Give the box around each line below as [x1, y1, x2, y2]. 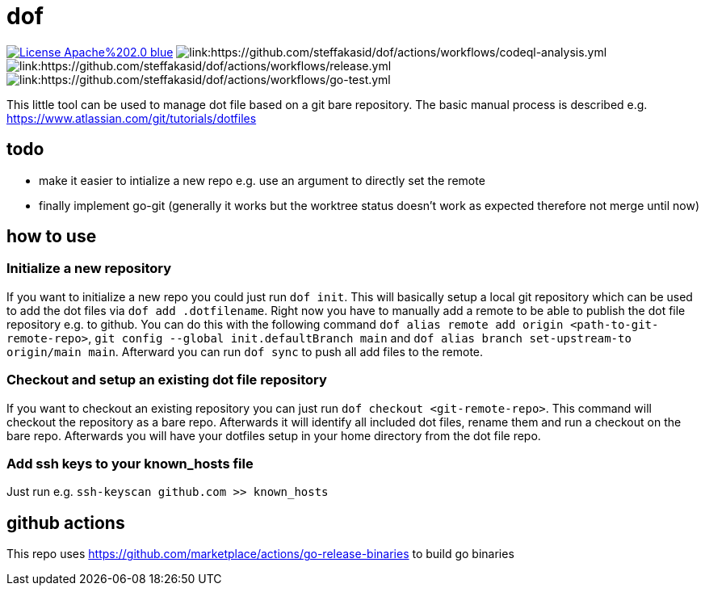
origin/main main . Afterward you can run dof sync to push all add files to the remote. [6, 344, 484, 359]
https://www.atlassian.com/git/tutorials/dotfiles [6, 111, 257, 125]
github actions [6, 512, 125, 533]
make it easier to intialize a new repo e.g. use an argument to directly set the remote [39, 173, 485, 187]
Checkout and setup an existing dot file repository [6, 372, 327, 388]
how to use [6, 226, 97, 247]
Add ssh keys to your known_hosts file [6, 455, 254, 472]
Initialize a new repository [6, 260, 172, 277]
